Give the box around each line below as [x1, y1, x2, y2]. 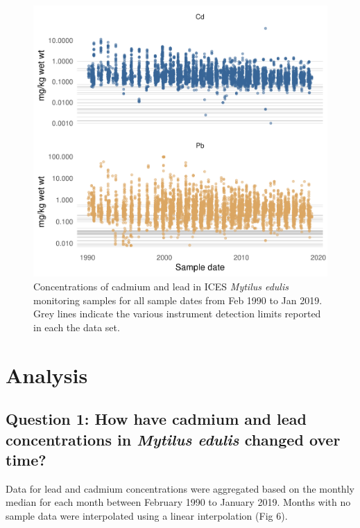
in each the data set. [33, 319, 120, 334]
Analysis [6, 360, 88, 389]
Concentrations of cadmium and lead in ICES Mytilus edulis [33, 279, 289, 293]
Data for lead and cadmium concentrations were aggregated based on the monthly [6, 481, 354, 495]
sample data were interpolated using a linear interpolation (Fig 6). [6, 508, 288, 522]
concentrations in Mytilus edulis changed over [6, 428, 341, 450]
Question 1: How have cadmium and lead [6, 408, 307, 430]
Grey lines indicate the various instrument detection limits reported [33, 306, 321, 321]
